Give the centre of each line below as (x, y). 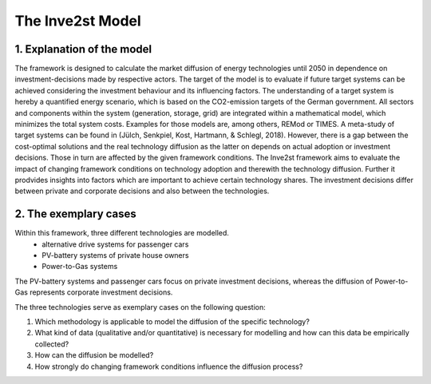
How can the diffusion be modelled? (94, 355)
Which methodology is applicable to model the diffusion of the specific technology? (172, 322)
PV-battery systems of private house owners (115, 255)
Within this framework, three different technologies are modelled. (122, 233)
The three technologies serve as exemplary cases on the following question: (140, 307)
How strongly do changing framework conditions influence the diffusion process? (169, 366)
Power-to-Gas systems (80, 267)
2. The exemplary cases (76, 214)
